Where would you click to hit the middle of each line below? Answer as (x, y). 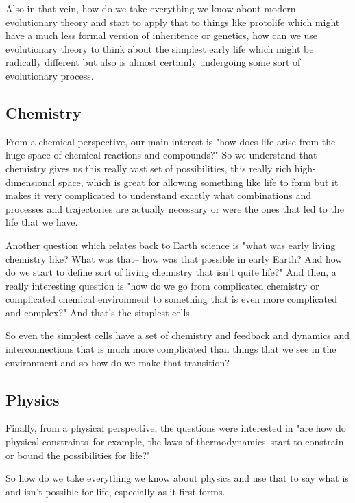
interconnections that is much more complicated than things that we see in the (171, 349)
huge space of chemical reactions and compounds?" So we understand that (161, 155)
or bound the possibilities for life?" (78, 455)
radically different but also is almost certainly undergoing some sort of (153, 62)
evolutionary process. (50, 75)
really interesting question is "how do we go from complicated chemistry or (162, 285)
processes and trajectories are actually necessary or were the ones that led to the (175, 208)
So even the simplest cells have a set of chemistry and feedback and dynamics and (178, 335)
